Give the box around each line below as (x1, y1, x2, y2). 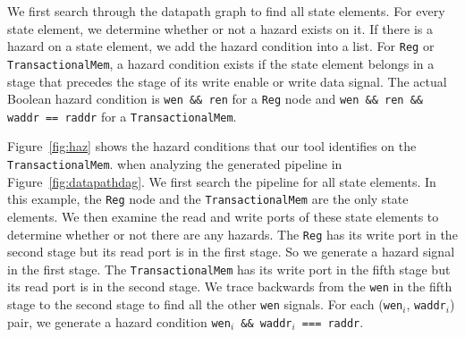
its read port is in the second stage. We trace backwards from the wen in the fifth (7, 277, 452, 296)
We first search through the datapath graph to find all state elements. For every (7, 2, 445, 20)
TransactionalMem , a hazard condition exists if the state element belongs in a (7, 54, 435, 72)
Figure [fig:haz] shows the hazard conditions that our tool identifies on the (7, 137, 417, 156)
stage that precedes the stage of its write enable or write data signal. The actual (7, 72, 447, 90)
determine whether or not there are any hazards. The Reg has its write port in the (7, 224, 458, 243)
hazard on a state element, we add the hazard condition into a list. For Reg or (7, 37, 435, 55)
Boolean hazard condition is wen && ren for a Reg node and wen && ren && (7, 89, 423, 108)
